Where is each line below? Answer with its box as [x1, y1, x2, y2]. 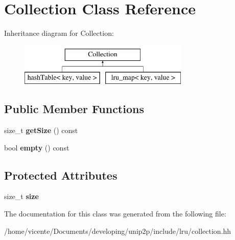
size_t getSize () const [4, 125, 78, 136]
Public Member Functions [4, 101, 144, 117]
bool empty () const [4, 142, 69, 152]
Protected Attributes [4, 167, 118, 183]
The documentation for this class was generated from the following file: [4, 208, 226, 219]
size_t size [4, 191, 39, 202]
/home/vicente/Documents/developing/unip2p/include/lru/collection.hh [4, 225, 231, 236]
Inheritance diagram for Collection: [4, 28, 114, 38]
